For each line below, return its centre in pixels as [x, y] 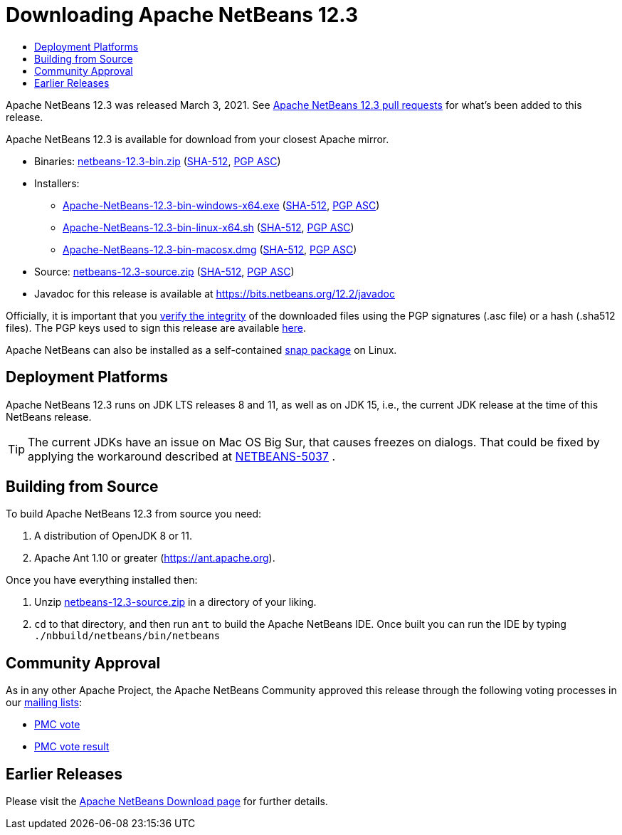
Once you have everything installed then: [102, 580]
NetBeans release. [49, 416]
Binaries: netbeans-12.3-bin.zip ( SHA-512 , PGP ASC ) [158, 161]
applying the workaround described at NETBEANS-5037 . [182, 456]
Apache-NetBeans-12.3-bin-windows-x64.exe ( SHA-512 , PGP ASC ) [221, 205]
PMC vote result [72, 747]
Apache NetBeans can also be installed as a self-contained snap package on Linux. [201, 350]
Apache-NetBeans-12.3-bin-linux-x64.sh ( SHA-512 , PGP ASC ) [209, 227]
